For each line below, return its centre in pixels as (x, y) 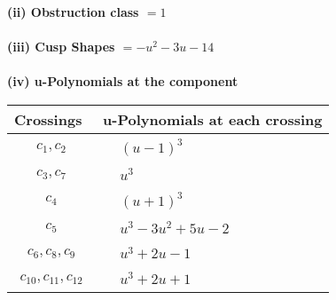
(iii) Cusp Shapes (61, 47)
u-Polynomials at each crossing (213, 119)
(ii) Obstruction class (73, 12)
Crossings (48, 119)
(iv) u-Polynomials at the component (123, 81)
